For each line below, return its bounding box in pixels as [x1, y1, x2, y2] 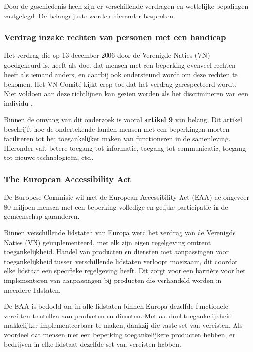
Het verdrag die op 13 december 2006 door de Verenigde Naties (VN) [4, 50, 210, 60]
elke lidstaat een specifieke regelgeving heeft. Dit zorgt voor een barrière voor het [4, 265, 246, 276]
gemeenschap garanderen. [4, 211, 80, 221]
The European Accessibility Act [4, 173, 131, 185]
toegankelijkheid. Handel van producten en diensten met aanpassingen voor [4, 246, 229, 257]
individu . [4, 98, 33, 108]
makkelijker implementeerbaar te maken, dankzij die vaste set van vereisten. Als [4, 320, 243, 330]
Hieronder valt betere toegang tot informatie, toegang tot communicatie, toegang [4, 142, 246, 153]
